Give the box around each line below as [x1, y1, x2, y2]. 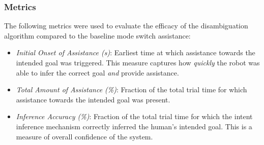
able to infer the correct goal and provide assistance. [16, 67, 179, 78]
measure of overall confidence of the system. [16, 131, 153, 141]
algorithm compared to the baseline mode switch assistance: [4, 30, 191, 41]
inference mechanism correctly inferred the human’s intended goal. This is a [16, 121, 252, 131]
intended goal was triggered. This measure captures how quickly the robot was [16, 57, 260, 67]
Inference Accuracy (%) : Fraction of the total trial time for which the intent [16, 111, 253, 122]
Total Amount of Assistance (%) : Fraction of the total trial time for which [16, 84, 247, 95]
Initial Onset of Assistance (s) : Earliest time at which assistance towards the [16, 47, 255, 58]
